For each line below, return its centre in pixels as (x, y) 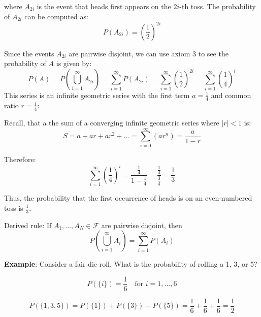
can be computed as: (56, 16)
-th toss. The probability (218, 6)
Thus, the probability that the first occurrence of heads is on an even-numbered (128, 198)
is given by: (74, 63)
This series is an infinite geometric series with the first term (97, 95)
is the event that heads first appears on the (104, 6)
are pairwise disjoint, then (142, 225)
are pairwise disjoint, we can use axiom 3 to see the (149, 53)
